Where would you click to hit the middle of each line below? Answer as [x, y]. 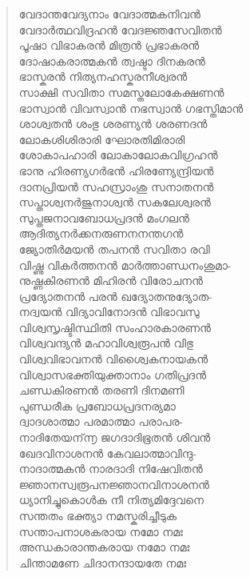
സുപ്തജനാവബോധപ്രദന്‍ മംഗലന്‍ [104, 217]
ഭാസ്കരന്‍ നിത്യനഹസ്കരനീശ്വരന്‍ [103, 76]
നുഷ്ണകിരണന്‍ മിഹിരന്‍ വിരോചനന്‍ [111, 280]
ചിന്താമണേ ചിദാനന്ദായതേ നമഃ [103, 562]
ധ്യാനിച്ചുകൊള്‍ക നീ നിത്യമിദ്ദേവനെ [111, 500]
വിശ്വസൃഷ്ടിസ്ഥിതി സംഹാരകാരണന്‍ [115, 327]
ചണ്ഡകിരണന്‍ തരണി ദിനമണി [101, 390]
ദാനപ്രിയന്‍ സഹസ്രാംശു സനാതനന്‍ [116, 186]
